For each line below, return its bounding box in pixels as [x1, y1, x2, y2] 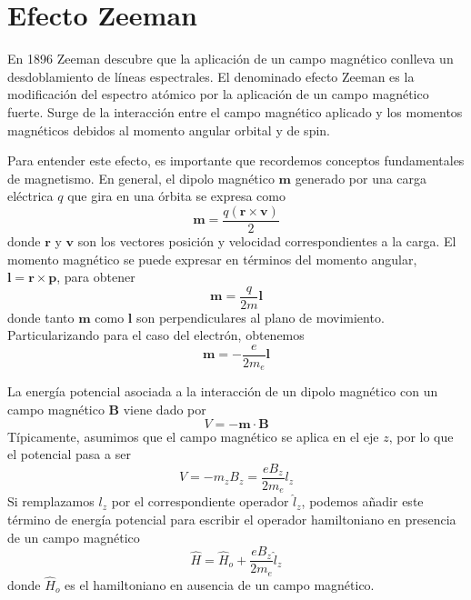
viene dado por [123, 400, 206, 419]
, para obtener [56, 267, 135, 286]
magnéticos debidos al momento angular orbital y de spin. [7, 120, 330, 139]
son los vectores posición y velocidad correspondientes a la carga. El [77, 231, 456, 250]
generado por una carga [295, 168, 427, 187]
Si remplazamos [7, 492, 95, 511]
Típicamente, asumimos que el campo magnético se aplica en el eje [7, 426, 379, 445]
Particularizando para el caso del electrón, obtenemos [7, 325, 305, 345]
